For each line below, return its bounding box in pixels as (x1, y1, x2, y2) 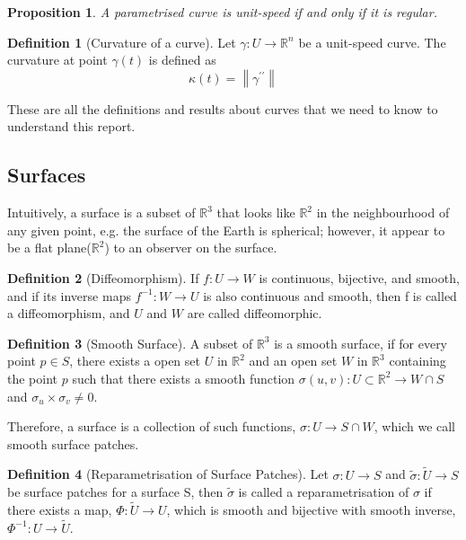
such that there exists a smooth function (72, 368, 295, 387)
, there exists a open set (69, 351, 200, 370)
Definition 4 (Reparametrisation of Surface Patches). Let (7, 465, 329, 483)
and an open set (249, 351, 338, 370)
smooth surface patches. (7, 434, 139, 453)
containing (389, 351, 446, 370)
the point (7, 368, 58, 387)
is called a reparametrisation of (238, 482, 409, 501)
